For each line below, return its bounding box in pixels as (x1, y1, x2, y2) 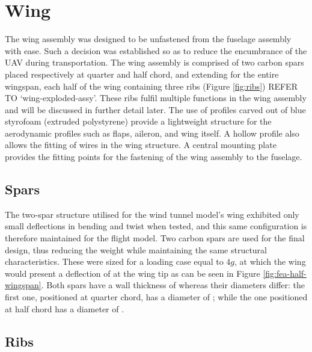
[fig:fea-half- (263, 267, 307, 279)
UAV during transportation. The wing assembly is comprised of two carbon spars (5, 56, 304, 69)
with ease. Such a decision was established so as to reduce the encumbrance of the (5, 44, 307, 57)
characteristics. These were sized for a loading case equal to (5, 255, 224, 268)
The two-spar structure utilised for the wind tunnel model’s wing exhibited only (5, 208, 299, 220)
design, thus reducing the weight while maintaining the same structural (5, 243, 267, 256)
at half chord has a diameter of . (5, 302, 124, 315)
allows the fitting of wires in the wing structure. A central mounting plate (5, 138, 277, 151)
